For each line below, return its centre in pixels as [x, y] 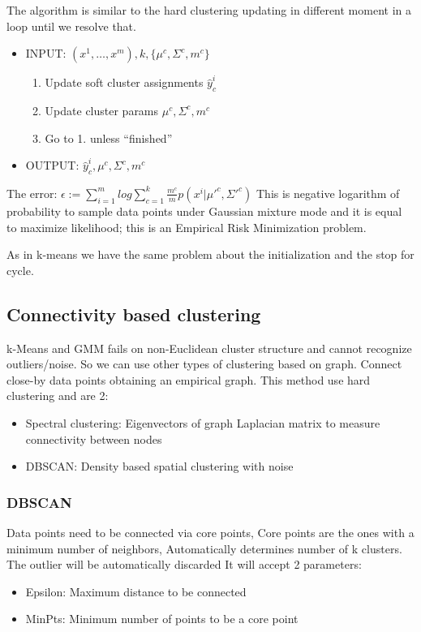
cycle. [20, 270]
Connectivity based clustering [134, 314]
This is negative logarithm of [328, 193]
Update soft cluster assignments [124, 82]
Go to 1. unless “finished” [109, 138]
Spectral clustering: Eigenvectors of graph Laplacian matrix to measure [203, 422]
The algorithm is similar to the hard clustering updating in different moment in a [209, 10]
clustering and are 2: [58, 396]
